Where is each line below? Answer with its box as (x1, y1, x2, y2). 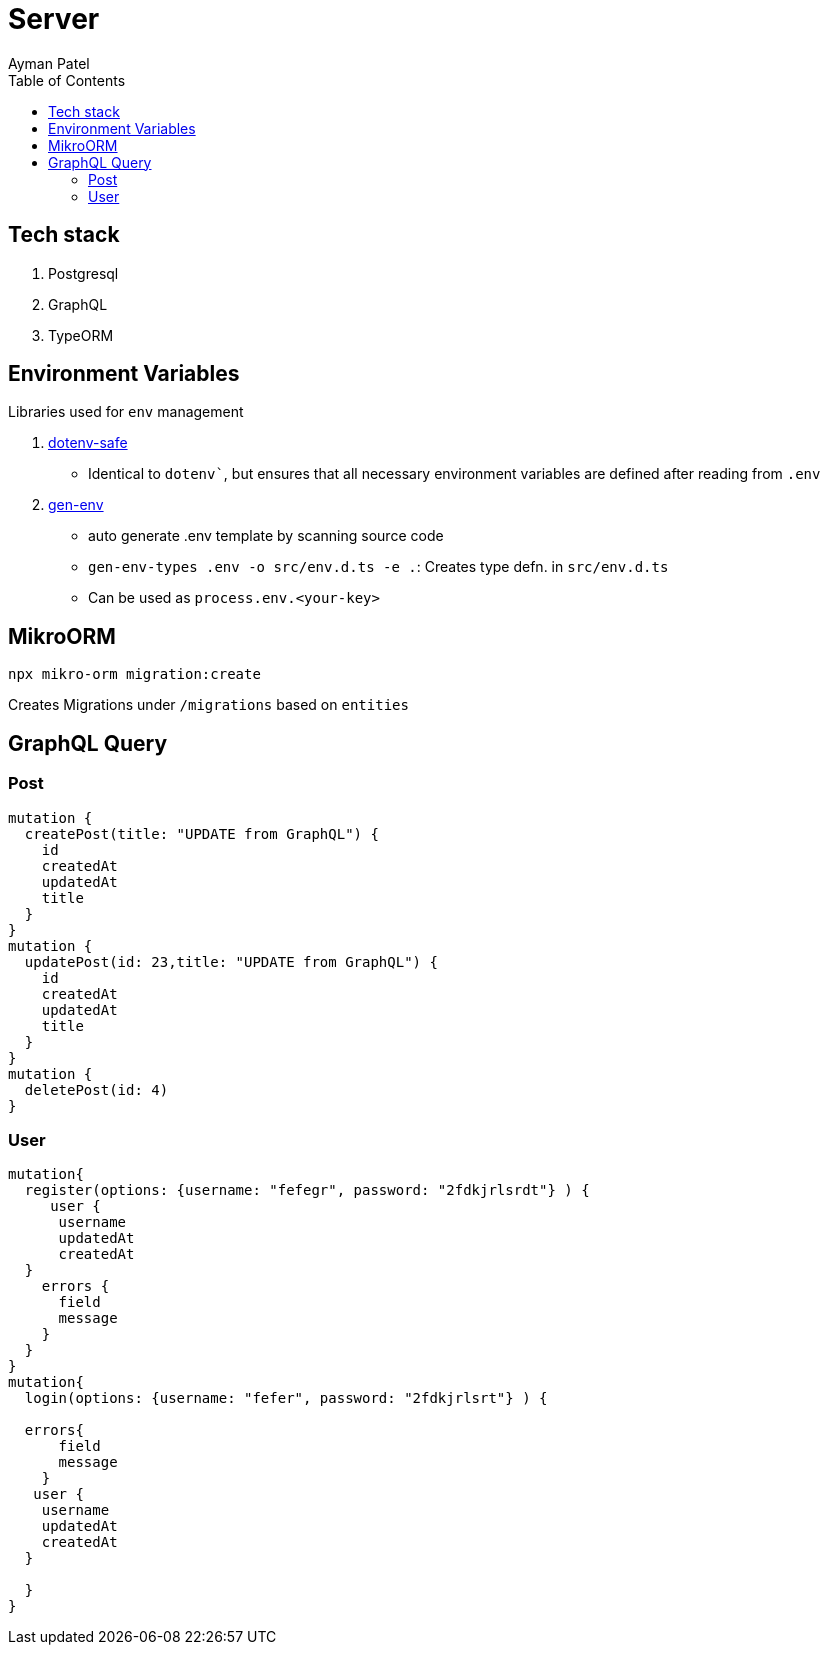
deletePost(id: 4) (24, 1081, 169, 1098)
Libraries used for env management (8, 403, 244, 421)
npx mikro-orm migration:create (8, 666, 261, 683)
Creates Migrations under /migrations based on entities (8, 696, 409, 714)
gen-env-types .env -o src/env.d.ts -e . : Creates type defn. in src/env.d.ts (88, 558, 669, 576)
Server (8, 2, 100, 36)
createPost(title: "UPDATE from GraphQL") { (24, 825, 379, 842)
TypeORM (48, 326, 114, 344)
